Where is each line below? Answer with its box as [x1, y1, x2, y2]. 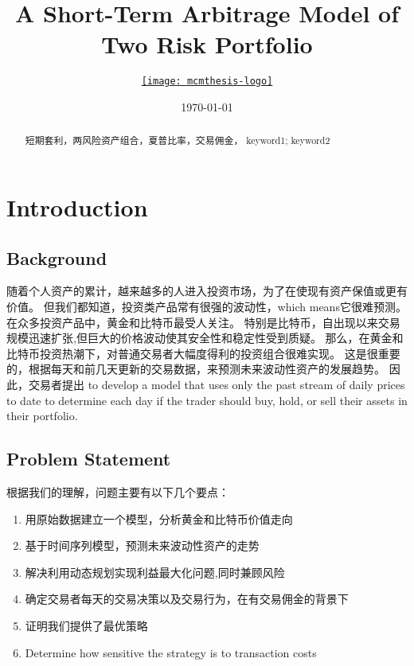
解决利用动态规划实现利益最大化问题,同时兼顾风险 [25, 563, 285, 580]
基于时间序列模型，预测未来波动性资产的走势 [25, 537, 260, 554]
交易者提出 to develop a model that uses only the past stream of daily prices [28, 376, 405, 392]
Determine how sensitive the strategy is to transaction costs [25, 644, 317, 660]
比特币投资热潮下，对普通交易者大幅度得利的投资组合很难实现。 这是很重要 [6, 345, 400, 361]
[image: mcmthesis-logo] [141, 76, 273, 88]
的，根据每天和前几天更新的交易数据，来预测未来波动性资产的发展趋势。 [6, 360, 385, 377]
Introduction [6, 191, 148, 224]
